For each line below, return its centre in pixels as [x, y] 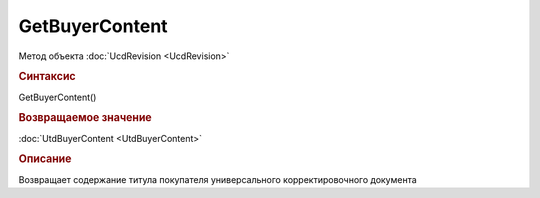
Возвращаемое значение [85, 118]
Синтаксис [47, 77]
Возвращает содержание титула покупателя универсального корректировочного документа [217, 179]
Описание [45, 159]
